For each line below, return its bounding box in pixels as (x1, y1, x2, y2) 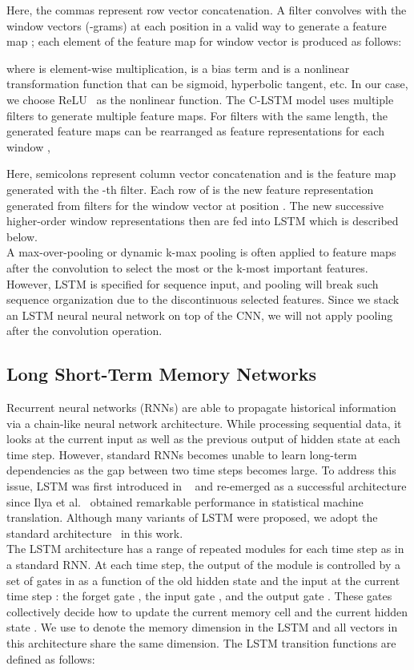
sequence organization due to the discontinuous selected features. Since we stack (6, 291, 400, 308)
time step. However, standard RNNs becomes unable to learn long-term (6, 446, 357, 462)
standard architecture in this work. (6, 524, 183, 541)
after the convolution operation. (6, 322, 163, 339)
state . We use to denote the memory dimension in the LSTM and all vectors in (6, 619, 398, 636)
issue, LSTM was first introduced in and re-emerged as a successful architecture (6, 478, 407, 494)
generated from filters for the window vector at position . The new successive (6, 196, 384, 213)
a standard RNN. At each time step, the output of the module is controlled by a (6, 556, 401, 573)
